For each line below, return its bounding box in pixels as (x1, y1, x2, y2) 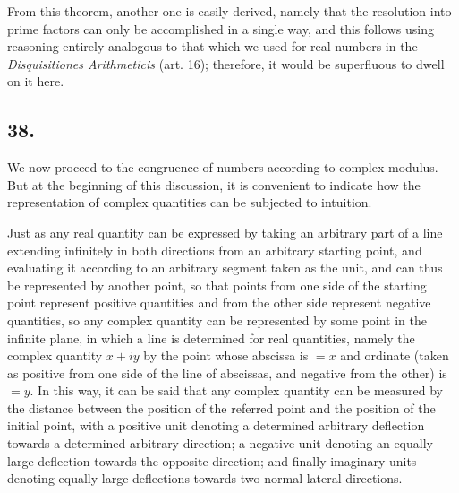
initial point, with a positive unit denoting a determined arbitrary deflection (7, 416, 425, 435)
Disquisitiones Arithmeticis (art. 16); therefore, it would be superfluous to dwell (7, 54, 445, 73)
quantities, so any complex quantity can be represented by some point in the (7, 310, 427, 329)
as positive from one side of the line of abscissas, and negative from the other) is (7, 363, 447, 382)
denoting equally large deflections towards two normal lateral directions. (7, 469, 403, 488)
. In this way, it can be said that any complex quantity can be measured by (30, 381, 444, 400)
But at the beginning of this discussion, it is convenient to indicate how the (7, 175, 421, 194)
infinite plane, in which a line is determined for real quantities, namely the (7, 328, 415, 347)
